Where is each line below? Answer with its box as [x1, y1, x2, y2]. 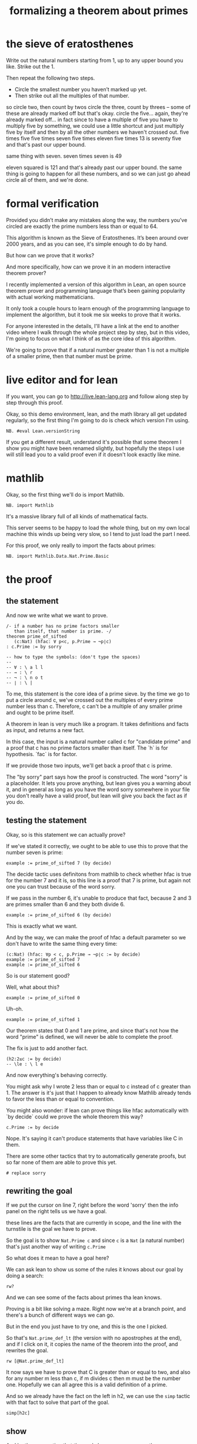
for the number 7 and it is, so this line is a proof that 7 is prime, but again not [6, 876, 191, 884]
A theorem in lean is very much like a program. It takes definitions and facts [6, 720, 189, 727]
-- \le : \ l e [6, 1061, 44, 1067]
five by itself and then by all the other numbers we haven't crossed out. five [6, 128, 189, 135]
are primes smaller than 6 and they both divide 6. [6, 900, 125, 908]
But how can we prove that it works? [6, 251, 95, 259]
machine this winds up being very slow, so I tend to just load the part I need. [6, 530, 191, 537]
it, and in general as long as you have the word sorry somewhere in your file [6, 786, 190, 793]
